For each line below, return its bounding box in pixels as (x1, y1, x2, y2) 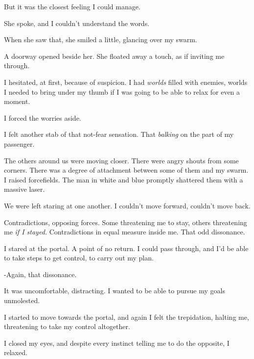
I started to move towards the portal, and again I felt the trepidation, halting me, (4, 311, 249, 322)
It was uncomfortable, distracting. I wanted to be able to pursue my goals (4, 285, 225, 296)
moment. (4, 96, 30, 106)
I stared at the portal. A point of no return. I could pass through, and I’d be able (4, 243, 249, 253)
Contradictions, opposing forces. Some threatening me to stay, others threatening (4, 217, 247, 227)
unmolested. (4, 295, 40, 306)
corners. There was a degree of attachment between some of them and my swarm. (4, 165, 249, 175)
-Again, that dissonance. (4, 269, 77, 279)
